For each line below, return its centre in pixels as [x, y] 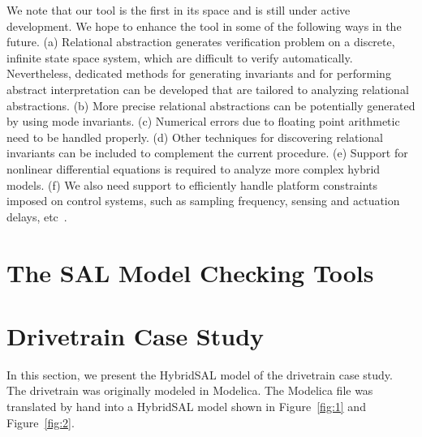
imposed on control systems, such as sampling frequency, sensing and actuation [203, 201]
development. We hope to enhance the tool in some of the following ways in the [204, 26]
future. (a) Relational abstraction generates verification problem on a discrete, [201, 42]
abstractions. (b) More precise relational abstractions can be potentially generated [211, 105]
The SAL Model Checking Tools [190, 272]
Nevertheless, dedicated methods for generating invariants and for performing [199, 73]
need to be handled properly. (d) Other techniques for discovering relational [195, 137]
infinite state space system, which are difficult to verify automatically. [180, 57]
